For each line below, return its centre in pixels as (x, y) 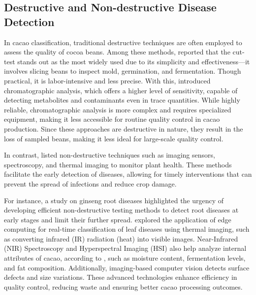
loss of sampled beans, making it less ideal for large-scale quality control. (114, 138)
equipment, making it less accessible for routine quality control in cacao (112, 119)
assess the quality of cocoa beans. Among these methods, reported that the (117, 52)
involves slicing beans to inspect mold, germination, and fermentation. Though (123, 71)
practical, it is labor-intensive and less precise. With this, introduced (107, 80)
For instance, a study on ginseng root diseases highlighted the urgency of (114, 200)
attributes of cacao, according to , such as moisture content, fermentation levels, (125, 258)
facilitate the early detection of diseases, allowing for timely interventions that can (128, 174)
